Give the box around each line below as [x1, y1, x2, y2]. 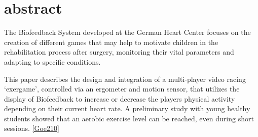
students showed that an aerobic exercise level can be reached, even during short [4, 113, 254, 123]
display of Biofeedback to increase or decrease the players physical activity [4, 93, 235, 104]
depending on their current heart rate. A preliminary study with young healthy [4, 103, 250, 114]
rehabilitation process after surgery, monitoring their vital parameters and [4, 47, 234, 57]
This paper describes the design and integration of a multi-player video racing [4, 73, 246, 84]
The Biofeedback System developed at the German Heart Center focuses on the [4, 27, 251, 37]
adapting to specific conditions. [4, 56, 101, 67]
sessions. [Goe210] [4, 123, 59, 133]
